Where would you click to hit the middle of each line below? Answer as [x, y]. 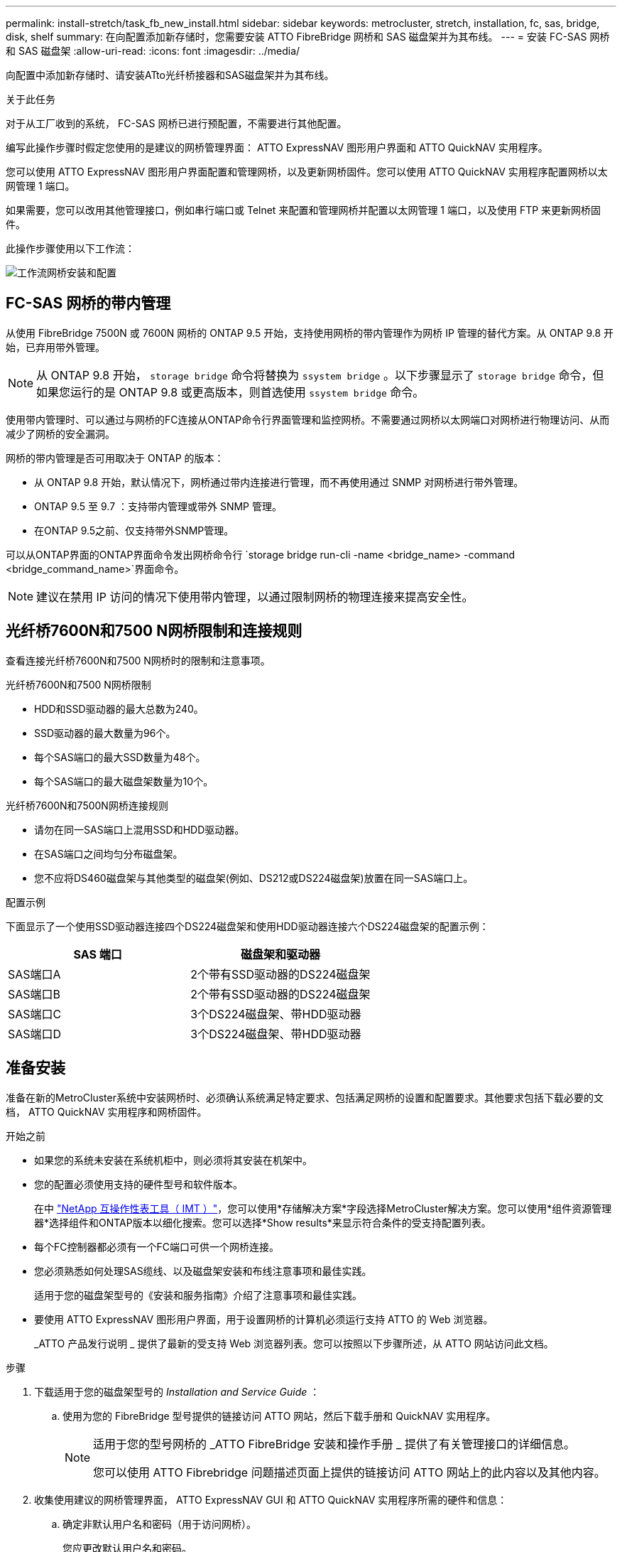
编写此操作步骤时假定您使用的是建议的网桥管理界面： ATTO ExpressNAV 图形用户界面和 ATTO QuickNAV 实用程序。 [277, 147]
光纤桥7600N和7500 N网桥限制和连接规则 [154, 631]
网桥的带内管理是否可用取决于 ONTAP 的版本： [115, 458]
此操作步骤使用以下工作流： [70, 248]
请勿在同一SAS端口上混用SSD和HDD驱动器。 [140, 829]
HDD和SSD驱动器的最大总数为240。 [119, 708]
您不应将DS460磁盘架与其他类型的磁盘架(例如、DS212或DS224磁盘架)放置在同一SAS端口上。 [254, 878]
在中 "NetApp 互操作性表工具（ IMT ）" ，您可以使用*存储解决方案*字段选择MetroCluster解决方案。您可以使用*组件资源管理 [323, 1208]
